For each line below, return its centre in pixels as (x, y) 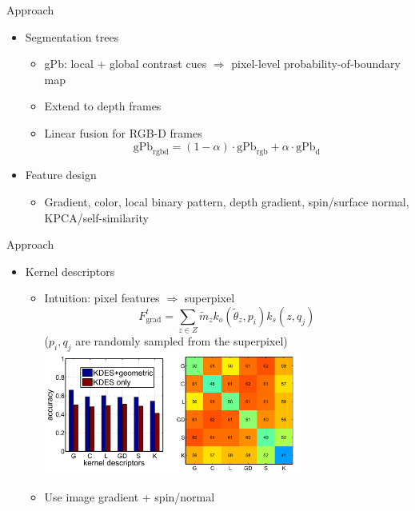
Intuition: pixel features (102, 298)
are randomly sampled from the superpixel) (182, 341)
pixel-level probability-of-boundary (316, 64)
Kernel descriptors (70, 271)
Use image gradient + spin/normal (130, 496)
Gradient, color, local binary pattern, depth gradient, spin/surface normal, (227, 201)
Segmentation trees (72, 36)
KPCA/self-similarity (96, 217)
